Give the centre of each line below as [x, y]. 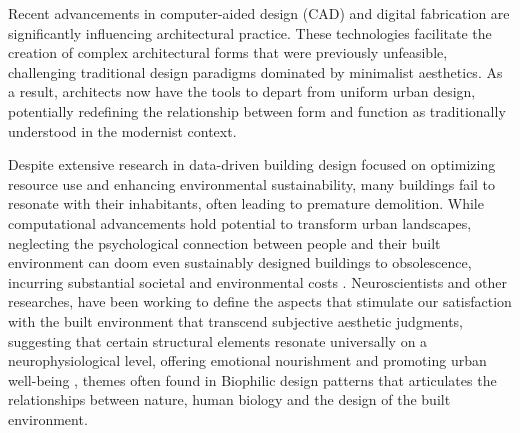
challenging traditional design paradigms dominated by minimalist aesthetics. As [255, 71]
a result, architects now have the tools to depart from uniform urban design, [242, 91]
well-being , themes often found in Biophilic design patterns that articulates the [252, 379]
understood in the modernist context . [122, 130]
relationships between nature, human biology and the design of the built [229, 399]
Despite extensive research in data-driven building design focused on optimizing [252, 164]
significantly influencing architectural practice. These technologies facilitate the [250, 32]
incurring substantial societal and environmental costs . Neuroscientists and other [257, 281]
